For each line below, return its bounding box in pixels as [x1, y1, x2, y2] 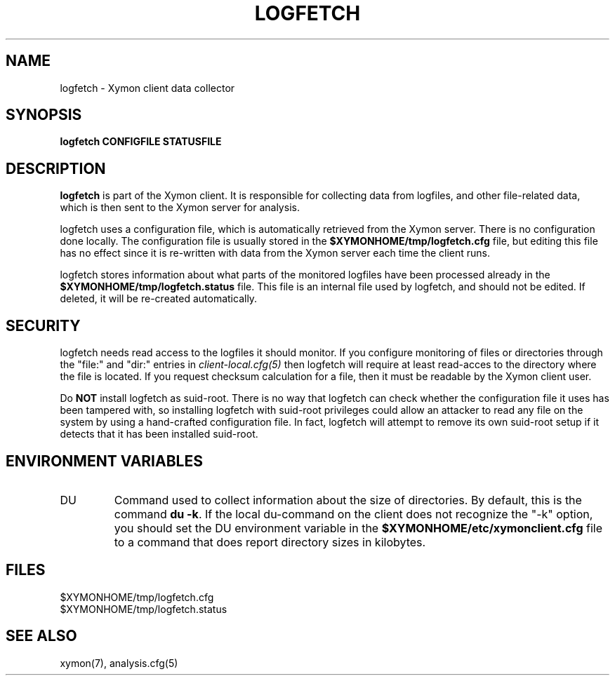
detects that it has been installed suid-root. [60, 428, 258, 440]
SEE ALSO [6, 627, 77, 645]
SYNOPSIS [6, 106, 82, 124]
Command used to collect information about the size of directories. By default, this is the [114, 492, 582, 507]
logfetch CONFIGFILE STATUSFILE [60, 135, 222, 148]
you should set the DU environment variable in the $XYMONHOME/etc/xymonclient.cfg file [114, 520, 602, 535]
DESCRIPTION [6, 159, 106, 177]
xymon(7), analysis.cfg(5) [60, 656, 178, 669]
